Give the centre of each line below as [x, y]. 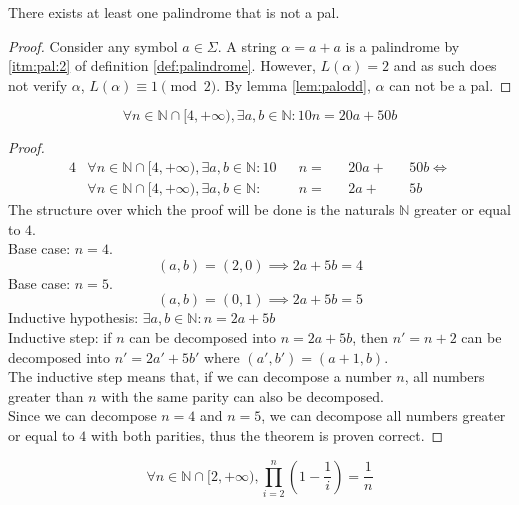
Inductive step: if [60, 337]
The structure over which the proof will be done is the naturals [201, 209]
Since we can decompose [82, 415]
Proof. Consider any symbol [93, 45]
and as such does [445, 65]
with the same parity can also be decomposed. [242, 395]
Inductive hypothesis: [73, 317]
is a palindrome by [402, 45]
